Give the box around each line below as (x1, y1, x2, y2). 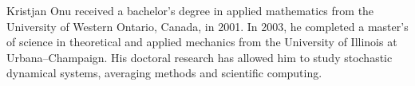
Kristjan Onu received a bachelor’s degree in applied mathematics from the (6, 2, 374, 18)
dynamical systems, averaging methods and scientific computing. (6, 64, 322, 81)
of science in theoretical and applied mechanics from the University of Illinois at (6, 33, 397, 50)
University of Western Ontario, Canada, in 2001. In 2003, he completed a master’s (6, 18, 409, 34)
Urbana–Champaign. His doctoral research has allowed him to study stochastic (6, 49, 393, 65)
